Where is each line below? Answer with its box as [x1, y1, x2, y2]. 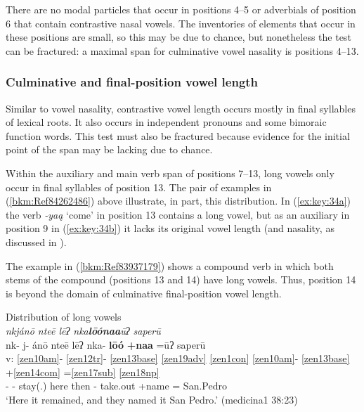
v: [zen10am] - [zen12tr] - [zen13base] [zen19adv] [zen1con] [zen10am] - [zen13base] [6, 351, 350, 366]
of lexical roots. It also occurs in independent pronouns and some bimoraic [6, 115, 327, 129]
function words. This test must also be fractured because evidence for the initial [6, 128, 350, 143]
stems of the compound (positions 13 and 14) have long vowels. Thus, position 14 [6, 272, 356, 287]
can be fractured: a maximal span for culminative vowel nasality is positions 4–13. [6, 43, 359, 58]
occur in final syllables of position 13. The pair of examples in [6, 179, 272, 194]
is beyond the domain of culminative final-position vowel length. [6, 285, 282, 300]
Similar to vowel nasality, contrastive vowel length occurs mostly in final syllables [6, 101, 356, 115]
